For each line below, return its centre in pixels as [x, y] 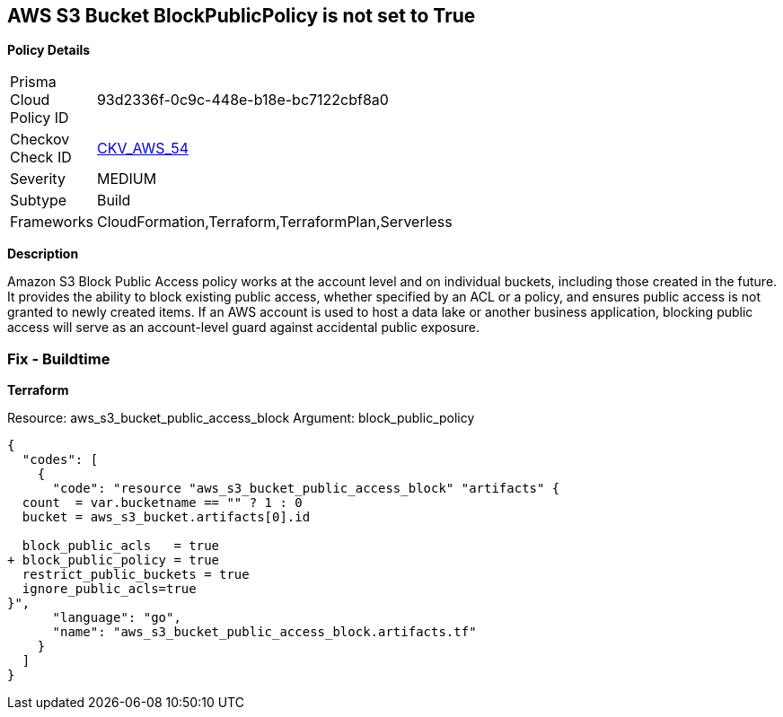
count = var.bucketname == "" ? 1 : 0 [162, 503]
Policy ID [40, 118]
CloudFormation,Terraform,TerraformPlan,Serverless [274, 222]
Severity [38, 179]
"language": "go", [117, 618]
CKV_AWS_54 [143, 149]
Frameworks [52, 222]
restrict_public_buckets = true [136, 575]
